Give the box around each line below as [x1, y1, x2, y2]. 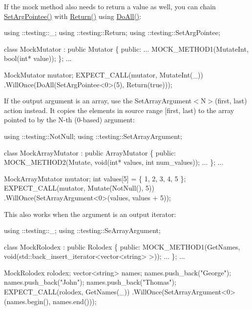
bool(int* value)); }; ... [4, 53, 72, 63]
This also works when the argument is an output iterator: [4, 209, 176, 219]
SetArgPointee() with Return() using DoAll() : [4, 11, 142, 21]
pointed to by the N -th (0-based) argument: [4, 115, 135, 125]
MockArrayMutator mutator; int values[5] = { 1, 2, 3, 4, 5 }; [4, 173, 186, 183]
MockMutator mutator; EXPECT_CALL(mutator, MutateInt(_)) [4, 69, 203, 79]
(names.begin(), [4, 296, 51, 306]
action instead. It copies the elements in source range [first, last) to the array [4, 105, 234, 115]
